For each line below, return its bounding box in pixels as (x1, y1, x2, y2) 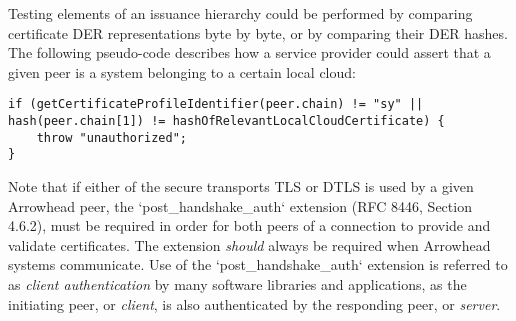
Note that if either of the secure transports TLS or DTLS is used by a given (8, 176, 474, 196)
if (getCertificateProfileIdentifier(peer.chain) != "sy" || (8, 97, 424, 112)
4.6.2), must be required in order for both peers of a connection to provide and (8, 215, 491, 236)
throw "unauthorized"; (36, 130, 187, 145)
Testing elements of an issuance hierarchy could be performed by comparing (8, 3, 473, 23)
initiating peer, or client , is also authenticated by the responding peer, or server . (8, 293, 501, 314)
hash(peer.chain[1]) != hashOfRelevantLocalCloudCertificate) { (8, 114, 445, 129)
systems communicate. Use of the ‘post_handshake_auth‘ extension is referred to (8, 254, 508, 275)
